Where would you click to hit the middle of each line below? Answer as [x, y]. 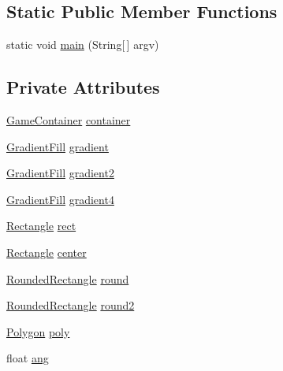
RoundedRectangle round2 [71, 305]
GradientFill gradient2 [60, 173]
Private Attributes [83, 87]
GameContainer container [69, 120]
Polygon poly [38, 331]
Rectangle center [47, 252]
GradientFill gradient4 [60, 199]
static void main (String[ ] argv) [83, 45]
